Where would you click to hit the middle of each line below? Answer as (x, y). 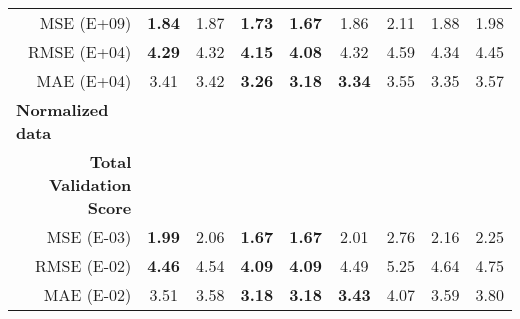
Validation (90, 184)
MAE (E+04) (84, 80)
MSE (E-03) (89, 236)
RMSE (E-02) (83, 265)
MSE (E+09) (85, 22)
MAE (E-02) (87, 294)
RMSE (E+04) (79, 51)
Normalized (62, 109)
